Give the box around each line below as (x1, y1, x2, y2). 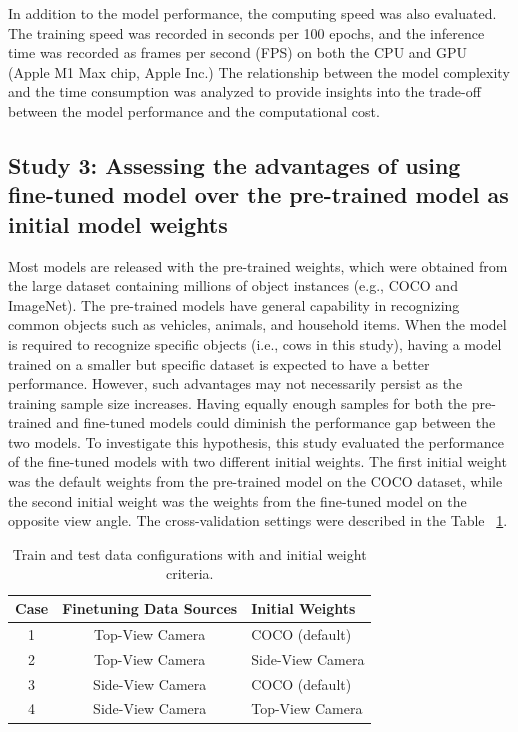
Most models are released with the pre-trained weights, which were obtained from (8, 255, 508, 276)
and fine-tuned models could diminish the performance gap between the (56, 412, 496, 433)
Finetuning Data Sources (62, 598, 238, 619)
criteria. (165, 563, 214, 584)
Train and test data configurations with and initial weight (12, 543, 367, 564)
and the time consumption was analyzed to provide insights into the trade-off (8, 81, 481, 102)
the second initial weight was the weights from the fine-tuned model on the (8, 490, 467, 511)
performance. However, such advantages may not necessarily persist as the (8, 373, 463, 394)
